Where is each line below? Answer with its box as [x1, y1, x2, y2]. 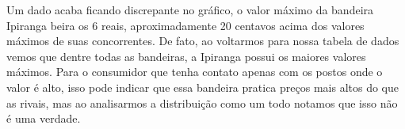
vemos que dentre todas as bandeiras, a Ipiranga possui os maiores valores [6, 47, 366, 64]
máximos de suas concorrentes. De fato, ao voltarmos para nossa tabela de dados [6, 32, 399, 49]
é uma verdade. [6, 110, 81, 127]
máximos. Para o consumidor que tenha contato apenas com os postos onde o [6, 63, 383, 80]
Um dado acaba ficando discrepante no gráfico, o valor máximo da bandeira [6, 2, 374, 17]
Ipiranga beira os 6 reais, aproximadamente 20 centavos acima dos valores [6, 17, 365, 33]
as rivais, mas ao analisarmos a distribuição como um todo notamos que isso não [6, 94, 398, 111]
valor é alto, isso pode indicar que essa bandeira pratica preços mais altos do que [6, 78, 399, 95]
